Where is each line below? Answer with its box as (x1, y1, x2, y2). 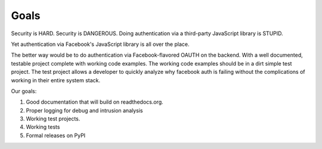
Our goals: (11, 87, 37, 95)
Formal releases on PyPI (26, 132, 86, 139)
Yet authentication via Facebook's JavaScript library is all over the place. (11, 41, 190, 48)
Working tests (26, 123, 60, 131)
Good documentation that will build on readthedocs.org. (26, 98, 163, 105)
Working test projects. (26, 115, 80, 122)
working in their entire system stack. (11, 76, 101, 83)
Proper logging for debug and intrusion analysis (26, 107, 143, 114)
